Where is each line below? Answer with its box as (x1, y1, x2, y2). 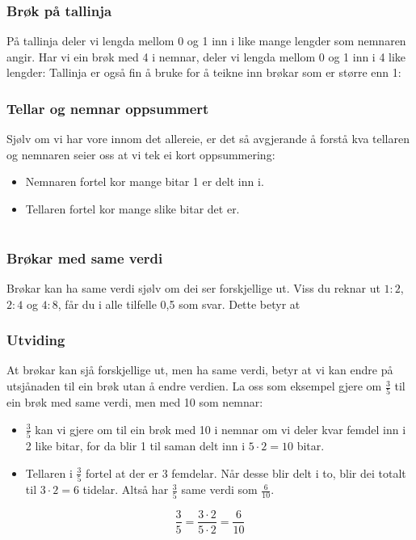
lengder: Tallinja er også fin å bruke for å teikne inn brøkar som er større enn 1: (6, 64, 401, 81)
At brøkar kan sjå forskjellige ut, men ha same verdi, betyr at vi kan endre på (6, 361, 393, 378)
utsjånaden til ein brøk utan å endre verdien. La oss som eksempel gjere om (6, 378, 382, 394)
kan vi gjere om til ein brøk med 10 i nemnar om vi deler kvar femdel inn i (35, 420, 406, 437)
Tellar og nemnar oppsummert (6, 98, 209, 118)
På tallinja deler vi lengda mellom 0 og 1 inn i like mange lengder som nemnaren (6, 32, 406, 49)
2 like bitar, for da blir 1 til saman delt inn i (25, 437, 246, 454)
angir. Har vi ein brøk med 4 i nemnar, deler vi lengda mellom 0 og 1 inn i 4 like (6, 48, 406, 65)
